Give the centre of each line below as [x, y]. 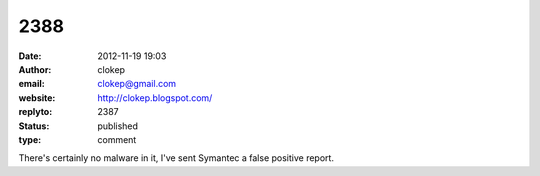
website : [37, 97]
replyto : [35, 112]
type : [30, 139]
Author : [35, 69]
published [118, 126]
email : [31, 84]
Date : [30, 56]
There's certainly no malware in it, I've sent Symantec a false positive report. [176, 158]
